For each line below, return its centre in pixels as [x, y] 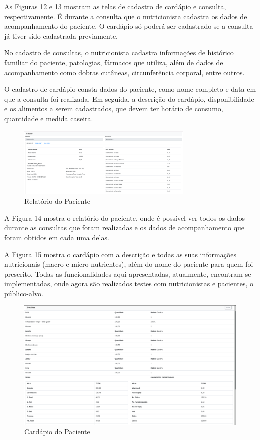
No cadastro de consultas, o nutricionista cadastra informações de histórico [119, 52]
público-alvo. [24, 293]
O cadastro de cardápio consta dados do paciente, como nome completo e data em [130, 89]
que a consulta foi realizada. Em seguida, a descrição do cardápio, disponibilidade [129, 98]
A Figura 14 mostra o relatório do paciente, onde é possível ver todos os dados [125, 217]
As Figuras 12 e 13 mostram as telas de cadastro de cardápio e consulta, [115, 6]
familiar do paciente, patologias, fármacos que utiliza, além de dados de [114, 62]
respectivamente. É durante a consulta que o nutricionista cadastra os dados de [126, 16]
